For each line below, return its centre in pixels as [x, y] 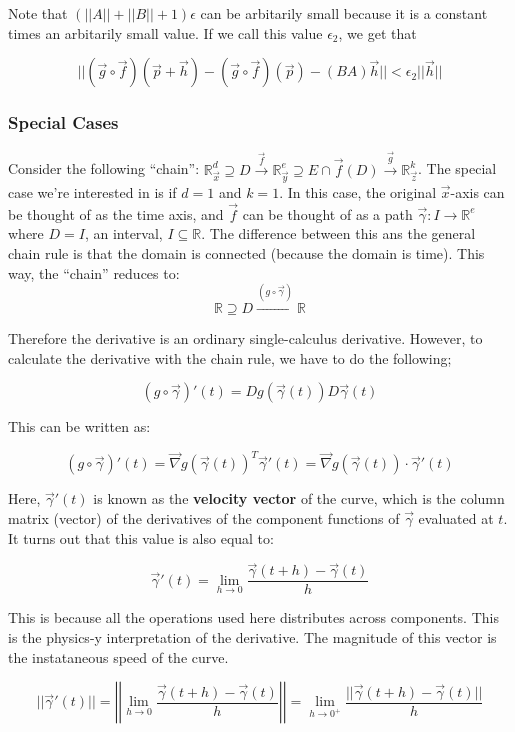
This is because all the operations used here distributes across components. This [253, 617]
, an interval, [123, 233]
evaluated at [456, 517]
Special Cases [63, 122]
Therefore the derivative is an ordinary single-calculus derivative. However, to [245, 338]
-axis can [477, 192]
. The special [457, 168]
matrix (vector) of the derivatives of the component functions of [204, 517]
